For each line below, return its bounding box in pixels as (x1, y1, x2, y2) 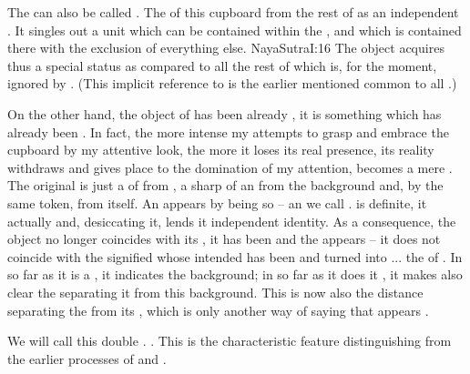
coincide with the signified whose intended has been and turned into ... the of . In (7, 247, 463, 266)
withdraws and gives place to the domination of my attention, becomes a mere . (7, 157, 453, 177)
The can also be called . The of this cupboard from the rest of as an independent (7, 3, 459, 21)
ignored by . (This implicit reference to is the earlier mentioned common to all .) (7, 74, 457, 93)
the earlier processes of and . (7, 349, 167, 368)
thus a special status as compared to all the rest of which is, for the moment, (7, 56, 437, 75)
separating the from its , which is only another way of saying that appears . (7, 300, 429, 319)
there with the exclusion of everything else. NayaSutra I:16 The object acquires (7, 38, 444, 57)
